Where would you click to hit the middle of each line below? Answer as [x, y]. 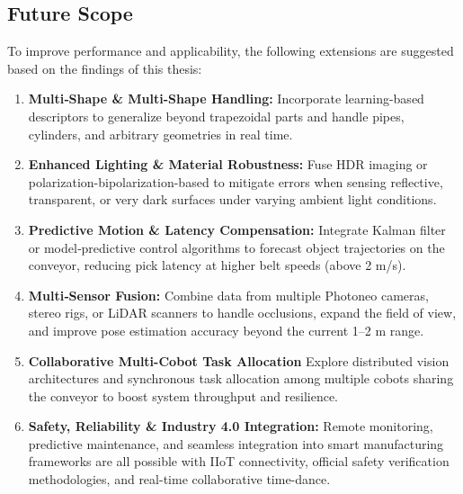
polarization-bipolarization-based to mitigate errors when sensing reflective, [236, 181]
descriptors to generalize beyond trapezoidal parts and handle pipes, [216, 116]
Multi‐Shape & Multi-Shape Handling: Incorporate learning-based [226, 99]
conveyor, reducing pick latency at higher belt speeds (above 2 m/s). [217, 265]
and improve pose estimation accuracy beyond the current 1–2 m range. [226, 330]
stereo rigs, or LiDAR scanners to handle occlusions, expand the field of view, [242, 313]
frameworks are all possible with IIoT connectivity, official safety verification [239, 461]
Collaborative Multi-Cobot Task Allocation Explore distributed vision [239, 360]
